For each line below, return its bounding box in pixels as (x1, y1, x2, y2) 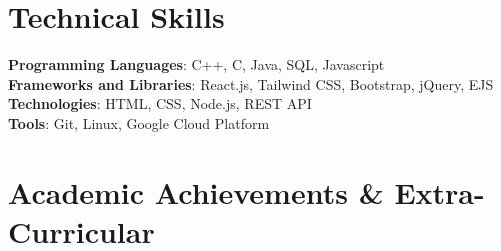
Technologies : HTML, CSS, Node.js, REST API (8, 93, 312, 114)
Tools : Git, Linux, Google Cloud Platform (8, 112, 270, 133)
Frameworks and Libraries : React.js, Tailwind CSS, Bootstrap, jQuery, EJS (8, 73, 494, 94)
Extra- (394, 171, 485, 212)
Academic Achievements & (8, 171, 384, 212)
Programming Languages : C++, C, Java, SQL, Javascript (8, 54, 385, 75)
